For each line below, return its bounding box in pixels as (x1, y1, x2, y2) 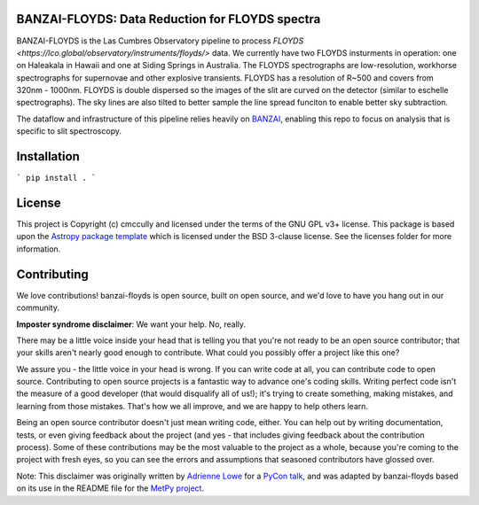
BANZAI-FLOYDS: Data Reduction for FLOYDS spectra (16, 12, 321, 27)
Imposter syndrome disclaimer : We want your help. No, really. (16, 319, 247, 330)
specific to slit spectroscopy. (16, 126, 122, 136)
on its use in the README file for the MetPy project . (16, 483, 204, 493)
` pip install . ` (16, 173, 97, 183)
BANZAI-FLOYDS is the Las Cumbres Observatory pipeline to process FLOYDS (16, 35, 304, 46)
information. (16, 244, 61, 254)
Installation (16, 149, 80, 164)
